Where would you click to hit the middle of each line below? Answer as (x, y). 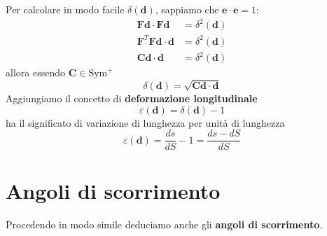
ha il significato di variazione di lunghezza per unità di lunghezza (145, 122)
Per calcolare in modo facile (65, 9)
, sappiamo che (187, 9)
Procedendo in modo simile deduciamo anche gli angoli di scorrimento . (164, 224)
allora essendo (35, 72)
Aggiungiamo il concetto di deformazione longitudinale (132, 98)
